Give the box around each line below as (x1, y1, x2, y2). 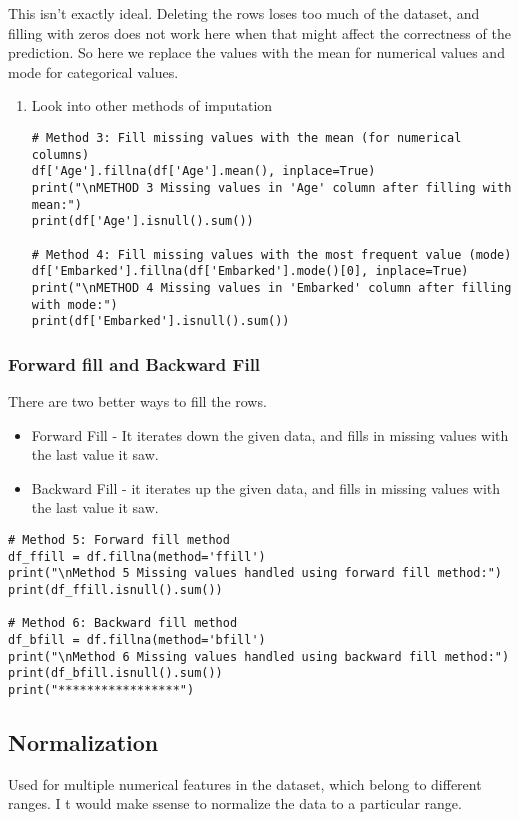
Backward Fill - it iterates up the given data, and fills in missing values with (31, 477, 501, 498)
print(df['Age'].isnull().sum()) (31, 214, 254, 229)
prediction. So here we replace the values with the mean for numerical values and (8, 42, 505, 63)
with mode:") (31, 297, 118, 312)
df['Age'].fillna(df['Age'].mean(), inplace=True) (31, 164, 376, 179)
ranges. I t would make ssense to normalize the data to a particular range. (8, 793, 462, 814)
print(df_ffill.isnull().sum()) (8, 583, 223, 597)
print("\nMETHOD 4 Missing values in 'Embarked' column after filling (31, 280, 512, 295)
